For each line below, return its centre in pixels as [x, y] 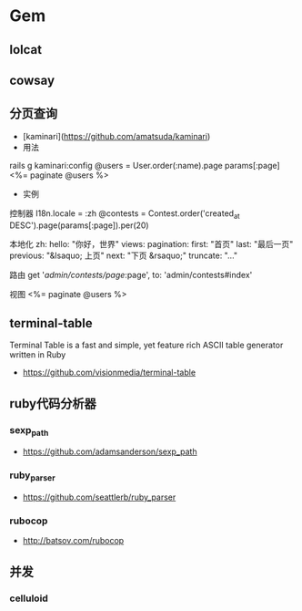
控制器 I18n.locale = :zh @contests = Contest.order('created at [125, 214]
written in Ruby [38, 355]
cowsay [32, 80]
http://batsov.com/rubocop [73, 541]
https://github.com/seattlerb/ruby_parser [99, 497]
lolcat [26, 50]
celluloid [29, 598]
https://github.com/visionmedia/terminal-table [109, 373]
